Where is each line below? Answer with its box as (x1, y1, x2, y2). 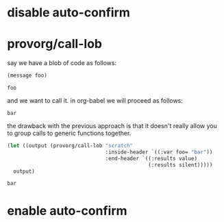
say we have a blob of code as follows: (7, 59, 117, 67)
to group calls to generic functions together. (7, 129, 132, 137)
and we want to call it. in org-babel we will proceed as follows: (7, 97, 184, 104)
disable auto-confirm (7, 5, 130, 21)
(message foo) (7, 72, 48, 79)
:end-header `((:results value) (105, 155, 197, 162)
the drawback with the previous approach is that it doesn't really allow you (7, 122, 217, 129)
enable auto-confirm (7, 203, 128, 219)
